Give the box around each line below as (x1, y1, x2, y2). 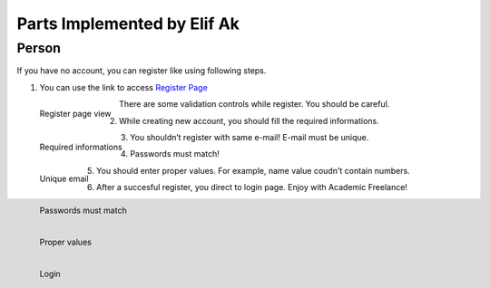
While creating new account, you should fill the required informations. (119, 115, 380, 126)
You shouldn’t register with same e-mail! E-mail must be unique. (130, 131, 369, 142)
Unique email (39, 173, 90, 184)
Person (16, 40, 61, 56)
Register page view (39, 108, 113, 119)
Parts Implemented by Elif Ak (16, 14, 240, 34)
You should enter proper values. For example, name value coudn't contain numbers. (96, 165, 410, 176)
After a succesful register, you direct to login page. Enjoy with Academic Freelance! (96, 182, 408, 193)
